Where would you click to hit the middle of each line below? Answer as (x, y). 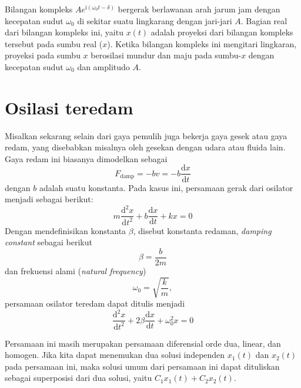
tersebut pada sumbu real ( (54, 43)
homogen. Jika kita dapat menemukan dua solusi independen (115, 355)
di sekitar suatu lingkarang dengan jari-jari (155, 20)
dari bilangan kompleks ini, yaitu (64, 32)
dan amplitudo (103, 66)
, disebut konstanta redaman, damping (202, 230)
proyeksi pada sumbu (43, 55)
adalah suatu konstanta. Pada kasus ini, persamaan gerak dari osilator (166, 187)
